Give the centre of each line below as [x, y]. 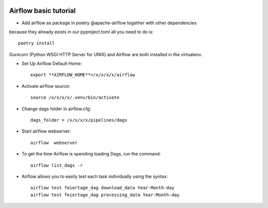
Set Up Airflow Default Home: [52, 64]
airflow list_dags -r [57, 165]
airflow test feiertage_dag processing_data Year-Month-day [105, 195]
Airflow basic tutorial [42, 11]
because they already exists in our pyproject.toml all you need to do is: [81, 32]
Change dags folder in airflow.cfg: [56, 109]
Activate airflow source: [46, 86]
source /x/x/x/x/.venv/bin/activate [75, 98]
